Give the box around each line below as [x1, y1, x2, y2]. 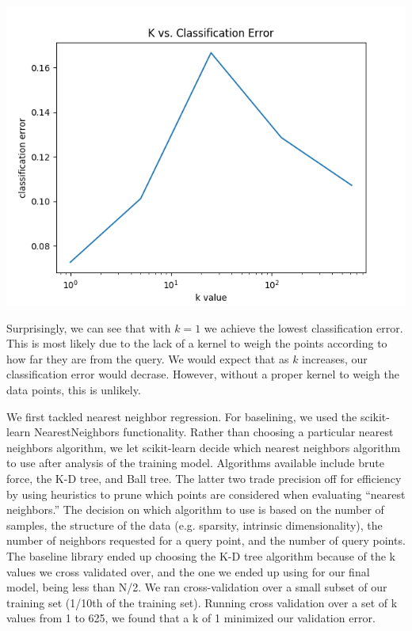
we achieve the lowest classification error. [204, 319, 403, 336]
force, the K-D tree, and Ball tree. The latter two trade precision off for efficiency [6, 469, 402, 486]
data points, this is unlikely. [6, 381, 141, 397]
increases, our [302, 350, 368, 367]
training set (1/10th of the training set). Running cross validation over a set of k [6, 594, 398, 610]
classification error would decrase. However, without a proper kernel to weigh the [6, 366, 399, 382]
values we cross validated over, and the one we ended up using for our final [6, 563, 370, 580]
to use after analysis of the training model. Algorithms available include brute [6, 454, 384, 471]
